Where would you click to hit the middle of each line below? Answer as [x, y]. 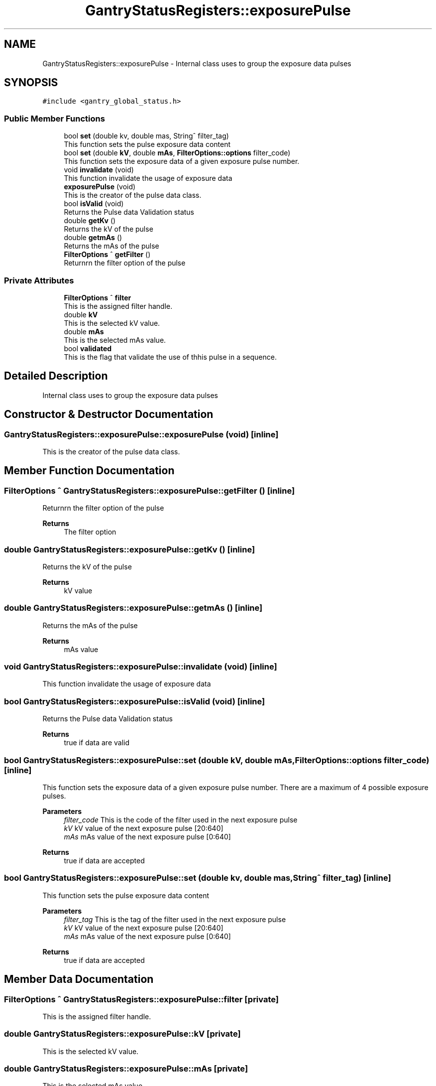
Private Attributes [39, 280]
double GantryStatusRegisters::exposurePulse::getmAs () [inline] [133, 608]
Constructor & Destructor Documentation [109, 414]
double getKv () [90, 221]
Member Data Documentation [79, 979]
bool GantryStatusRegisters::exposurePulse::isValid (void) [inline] [135, 701]
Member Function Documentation [89, 471]
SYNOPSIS [31, 83]
